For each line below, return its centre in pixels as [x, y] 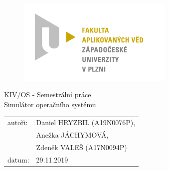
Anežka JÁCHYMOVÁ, [72, 135]
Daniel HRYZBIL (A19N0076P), [86, 122]
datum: [18, 159]
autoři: [18, 122]
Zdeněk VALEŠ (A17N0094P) [82, 147]
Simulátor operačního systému [50, 104]
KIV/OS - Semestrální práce [48, 94]
